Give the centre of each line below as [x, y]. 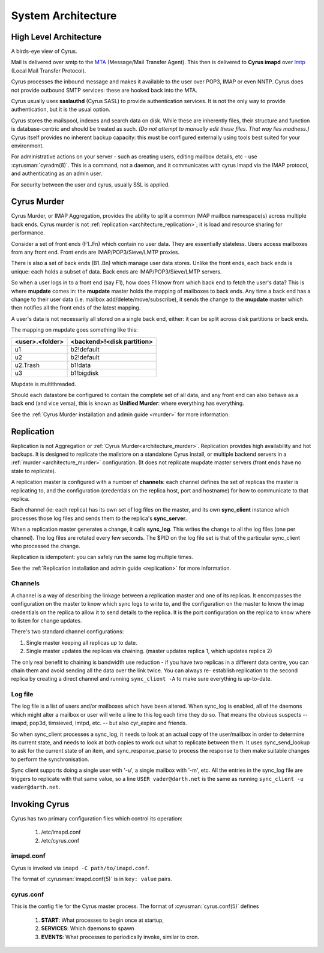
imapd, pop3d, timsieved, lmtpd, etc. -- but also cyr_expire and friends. [99, 723]
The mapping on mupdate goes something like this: [74, 330]
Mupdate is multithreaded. [43, 384]
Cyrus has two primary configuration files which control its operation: [97, 818]
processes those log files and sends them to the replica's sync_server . [99, 518]
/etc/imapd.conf [61, 832]
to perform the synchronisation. [50, 759]
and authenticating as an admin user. [57, 173]
